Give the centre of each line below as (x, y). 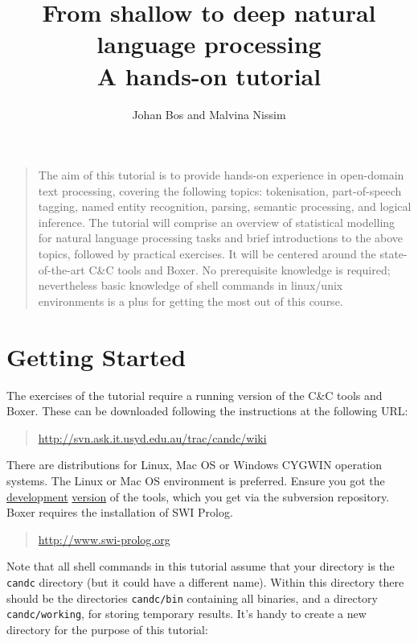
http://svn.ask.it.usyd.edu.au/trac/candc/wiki (152, 437)
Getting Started (96, 356)
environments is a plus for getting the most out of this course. (191, 301)
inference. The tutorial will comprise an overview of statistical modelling (217, 222)
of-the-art (61, 269)
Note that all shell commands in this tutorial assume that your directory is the (201, 566)
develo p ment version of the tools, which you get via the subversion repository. (198, 496)
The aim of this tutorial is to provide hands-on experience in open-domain (221, 175)
